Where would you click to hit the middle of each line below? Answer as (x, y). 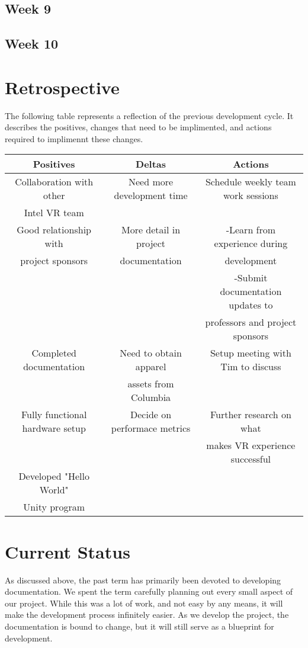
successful (251, 459)
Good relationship (54, 230)
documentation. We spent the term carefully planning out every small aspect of (149, 591)
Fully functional (54, 415)
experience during (251, 243)
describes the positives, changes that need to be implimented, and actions (138, 127)
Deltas (151, 164)
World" (54, 490)
